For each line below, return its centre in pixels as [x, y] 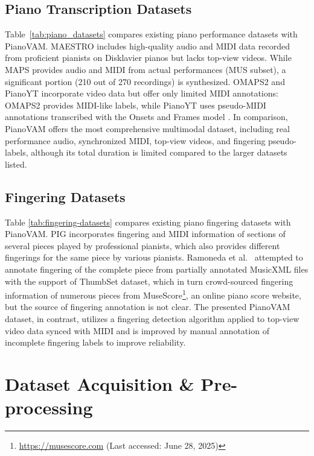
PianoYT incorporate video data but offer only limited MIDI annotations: [142, 93]
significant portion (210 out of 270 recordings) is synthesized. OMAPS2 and [145, 81]
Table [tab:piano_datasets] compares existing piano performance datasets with [151, 34]
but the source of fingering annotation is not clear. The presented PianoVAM [148, 307]
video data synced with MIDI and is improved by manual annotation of [137, 330]
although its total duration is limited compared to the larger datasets [159, 152]
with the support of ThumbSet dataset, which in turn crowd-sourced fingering [149, 281]
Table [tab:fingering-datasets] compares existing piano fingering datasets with [148, 222]
